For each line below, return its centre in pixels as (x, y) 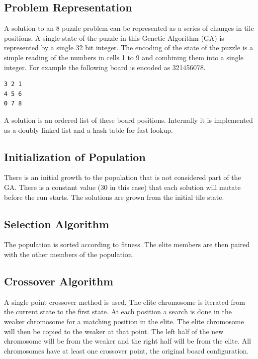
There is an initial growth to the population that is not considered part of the (123, 177)
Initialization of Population (75, 156)
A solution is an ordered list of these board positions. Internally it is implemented (129, 120)
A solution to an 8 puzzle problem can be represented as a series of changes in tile (129, 28)
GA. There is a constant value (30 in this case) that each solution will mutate (123, 187)
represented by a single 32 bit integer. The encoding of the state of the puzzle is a (129, 47)
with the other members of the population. (69, 254)
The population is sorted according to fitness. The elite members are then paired (127, 244)
